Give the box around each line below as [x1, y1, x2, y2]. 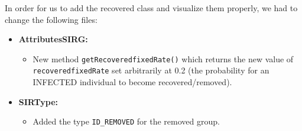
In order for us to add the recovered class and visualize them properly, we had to [5, 2, 298, 14]
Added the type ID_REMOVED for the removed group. [33, 115, 220, 127]
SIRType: [18, 95, 59, 108]
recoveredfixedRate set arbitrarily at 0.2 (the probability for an [33, 64, 269, 76]
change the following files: [5, 13, 98, 25]
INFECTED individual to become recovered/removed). [33, 76, 232, 88]
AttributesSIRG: [18, 33, 88, 45]
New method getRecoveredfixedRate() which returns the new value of [33, 52, 294, 65]
